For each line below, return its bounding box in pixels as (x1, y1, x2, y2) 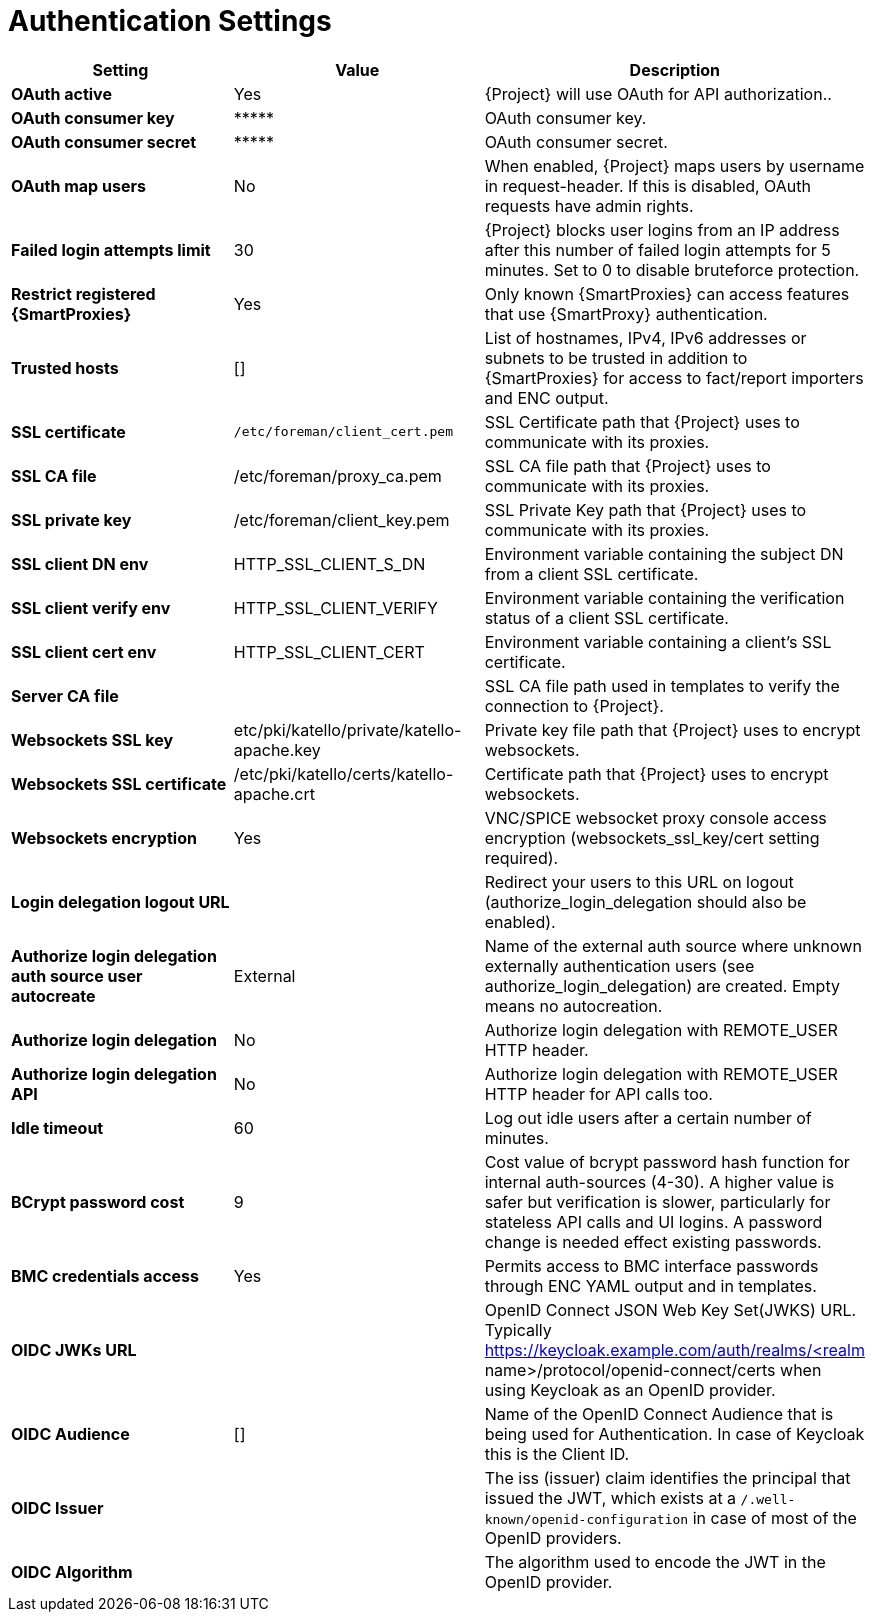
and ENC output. (484, 387, 609, 408)
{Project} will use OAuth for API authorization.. (484, 83, 832, 104)
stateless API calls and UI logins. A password (484, 1211, 823, 1232)
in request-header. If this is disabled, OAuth (484, 175, 811, 196)
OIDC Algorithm (11, 1561, 133, 1582)
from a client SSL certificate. (484, 563, 699, 584)
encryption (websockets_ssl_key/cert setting (484, 827, 820, 848)
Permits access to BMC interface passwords (484, 1255, 819, 1276)
